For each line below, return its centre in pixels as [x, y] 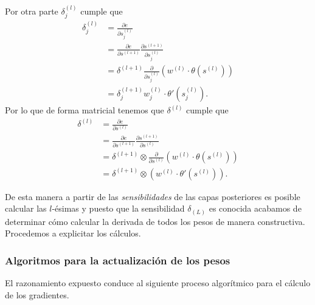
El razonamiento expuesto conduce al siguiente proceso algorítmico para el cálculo [158, 283]
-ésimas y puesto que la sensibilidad [118, 208]
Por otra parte [32, 11]
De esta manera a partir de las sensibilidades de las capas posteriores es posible [153, 196]
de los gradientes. [37, 294]
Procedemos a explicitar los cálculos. [73, 233]
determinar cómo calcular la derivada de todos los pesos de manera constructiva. [155, 221]
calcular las [26, 208]
